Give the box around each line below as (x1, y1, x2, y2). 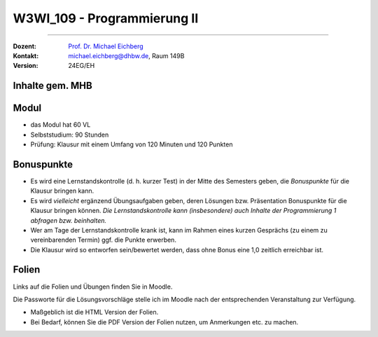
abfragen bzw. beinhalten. (30, 216, 106, 224)
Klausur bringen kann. (30, 186, 94, 195)
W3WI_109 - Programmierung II (13, 11, 199, 26)
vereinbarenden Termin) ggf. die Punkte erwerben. (30, 235, 176, 245)
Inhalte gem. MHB (13, 80, 92, 92)
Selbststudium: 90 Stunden (30, 130, 109, 139)
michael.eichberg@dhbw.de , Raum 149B (68, 51, 185, 60)
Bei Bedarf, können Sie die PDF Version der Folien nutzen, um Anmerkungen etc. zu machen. (30, 317, 299, 326)
